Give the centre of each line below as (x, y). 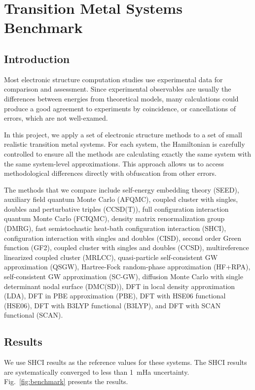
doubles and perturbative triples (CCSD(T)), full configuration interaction (116, 209)
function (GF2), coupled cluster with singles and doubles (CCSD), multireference (127, 247)
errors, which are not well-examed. (56, 118)
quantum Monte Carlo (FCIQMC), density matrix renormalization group (114, 218)
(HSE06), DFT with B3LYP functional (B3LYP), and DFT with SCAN (112, 305)
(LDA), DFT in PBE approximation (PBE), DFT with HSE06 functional (115, 296)
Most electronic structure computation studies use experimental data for (113, 79)
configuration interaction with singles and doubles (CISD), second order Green (123, 238)
